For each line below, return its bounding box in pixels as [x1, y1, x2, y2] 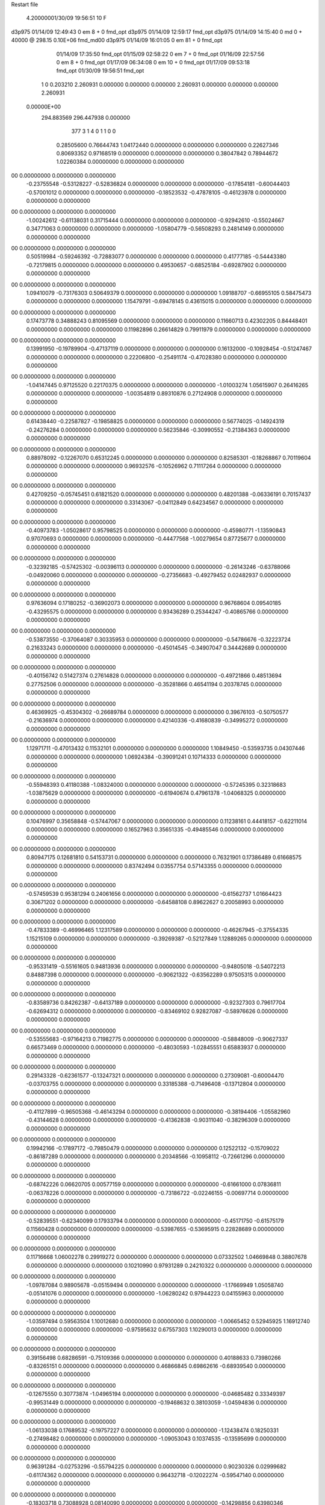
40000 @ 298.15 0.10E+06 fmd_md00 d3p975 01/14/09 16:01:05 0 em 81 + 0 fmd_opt [11, 37, 223, 44]
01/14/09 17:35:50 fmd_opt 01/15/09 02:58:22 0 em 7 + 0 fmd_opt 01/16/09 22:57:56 [56, 50, 265, 57]
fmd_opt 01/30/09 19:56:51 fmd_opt [56, 67, 144, 75]
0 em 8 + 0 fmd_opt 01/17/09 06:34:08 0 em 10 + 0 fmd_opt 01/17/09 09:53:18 [56, 58, 250, 66]
